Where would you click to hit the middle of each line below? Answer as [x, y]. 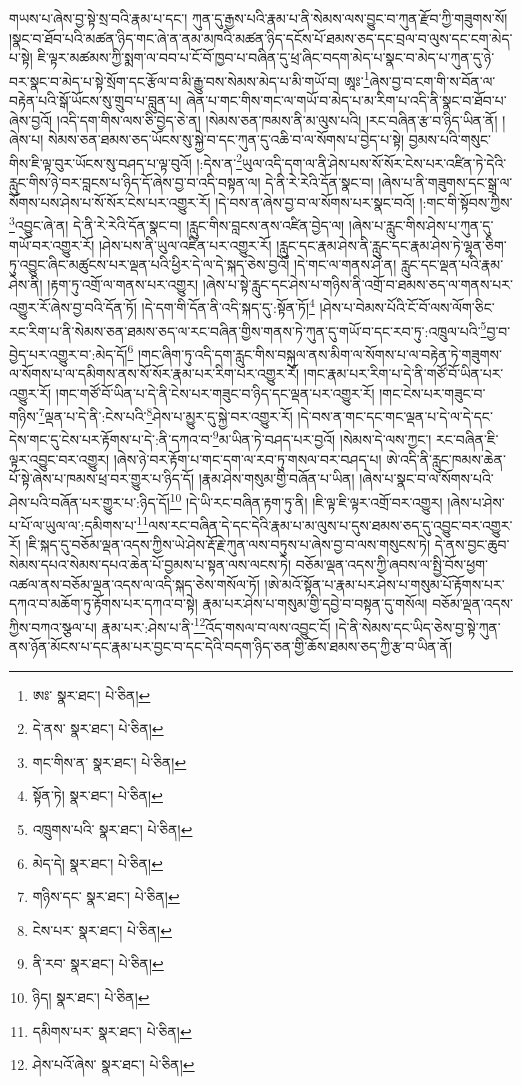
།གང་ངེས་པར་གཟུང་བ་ [432, 392]
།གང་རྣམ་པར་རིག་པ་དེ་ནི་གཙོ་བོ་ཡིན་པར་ [403, 373]
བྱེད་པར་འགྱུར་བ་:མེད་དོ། [68, 353]
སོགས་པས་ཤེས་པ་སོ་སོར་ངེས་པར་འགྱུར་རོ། [110, 201]
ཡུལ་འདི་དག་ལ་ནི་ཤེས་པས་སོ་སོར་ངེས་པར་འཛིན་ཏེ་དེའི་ [374, 162]
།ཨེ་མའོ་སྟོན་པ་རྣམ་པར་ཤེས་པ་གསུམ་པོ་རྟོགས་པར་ [384, 583]
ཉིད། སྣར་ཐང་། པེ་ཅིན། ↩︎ [91, 996]
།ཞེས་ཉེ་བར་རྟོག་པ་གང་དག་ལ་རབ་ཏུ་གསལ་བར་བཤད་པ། [247, 458]
